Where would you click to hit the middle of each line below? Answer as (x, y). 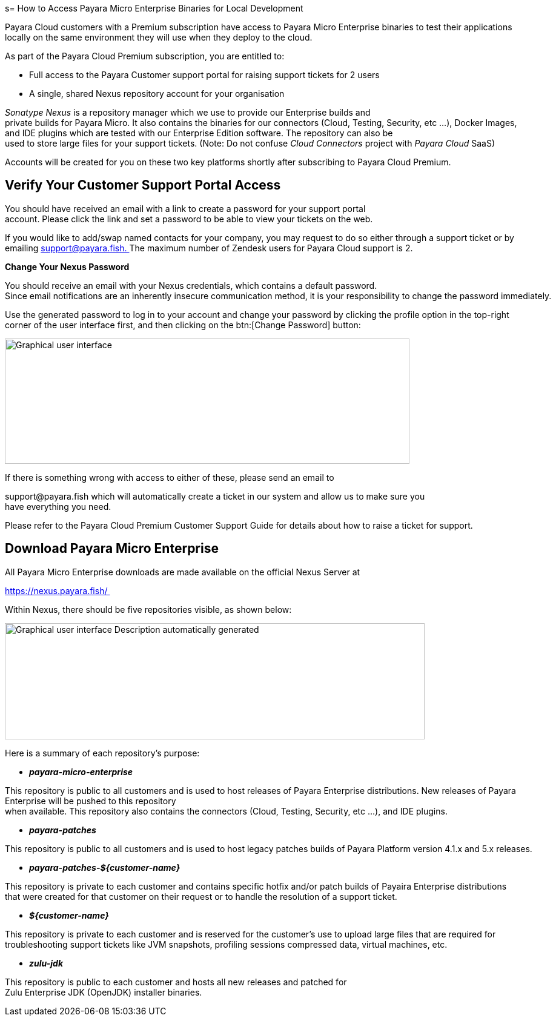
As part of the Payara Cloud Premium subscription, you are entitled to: (145, 56)
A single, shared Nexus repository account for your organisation (157, 94)
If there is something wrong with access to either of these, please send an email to (170, 477)
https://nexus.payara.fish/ (56, 590)
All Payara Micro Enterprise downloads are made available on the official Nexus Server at (183, 572)
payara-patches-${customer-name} (105, 867)
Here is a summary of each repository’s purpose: (102, 753)
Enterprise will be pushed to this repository (91, 801)
